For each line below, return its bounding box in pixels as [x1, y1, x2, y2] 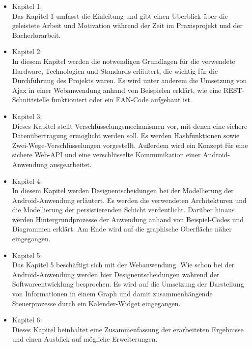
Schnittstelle [12, 94, 49, 105]
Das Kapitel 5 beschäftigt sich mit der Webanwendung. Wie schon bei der [12, 260, 235, 270]
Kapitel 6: [12, 315, 42, 325]
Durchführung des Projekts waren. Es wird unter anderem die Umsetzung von [12, 75, 247, 86]
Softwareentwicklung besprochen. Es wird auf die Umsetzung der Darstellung [12, 279, 244, 289]
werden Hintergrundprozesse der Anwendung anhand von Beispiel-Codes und [12, 214, 244, 224]
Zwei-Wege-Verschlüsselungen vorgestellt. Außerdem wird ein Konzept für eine [12, 140, 248, 150]
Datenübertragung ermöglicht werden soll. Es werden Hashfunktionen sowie [12, 130, 240, 141]
